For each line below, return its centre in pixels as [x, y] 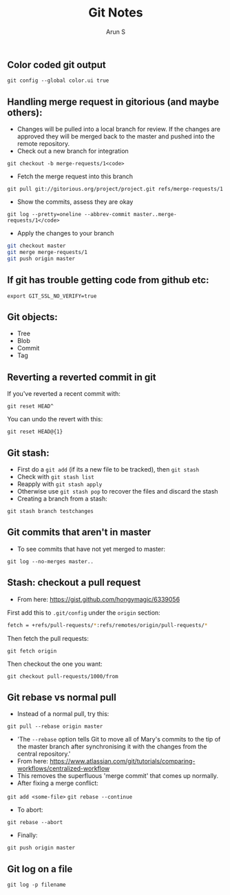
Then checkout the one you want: [55, 664]
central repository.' [44, 754]
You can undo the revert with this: [55, 419]
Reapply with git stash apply [60, 484]
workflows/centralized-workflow [63, 768]
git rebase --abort [35, 823]
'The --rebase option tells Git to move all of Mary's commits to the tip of [119, 739]
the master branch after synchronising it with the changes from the [112, 747]
